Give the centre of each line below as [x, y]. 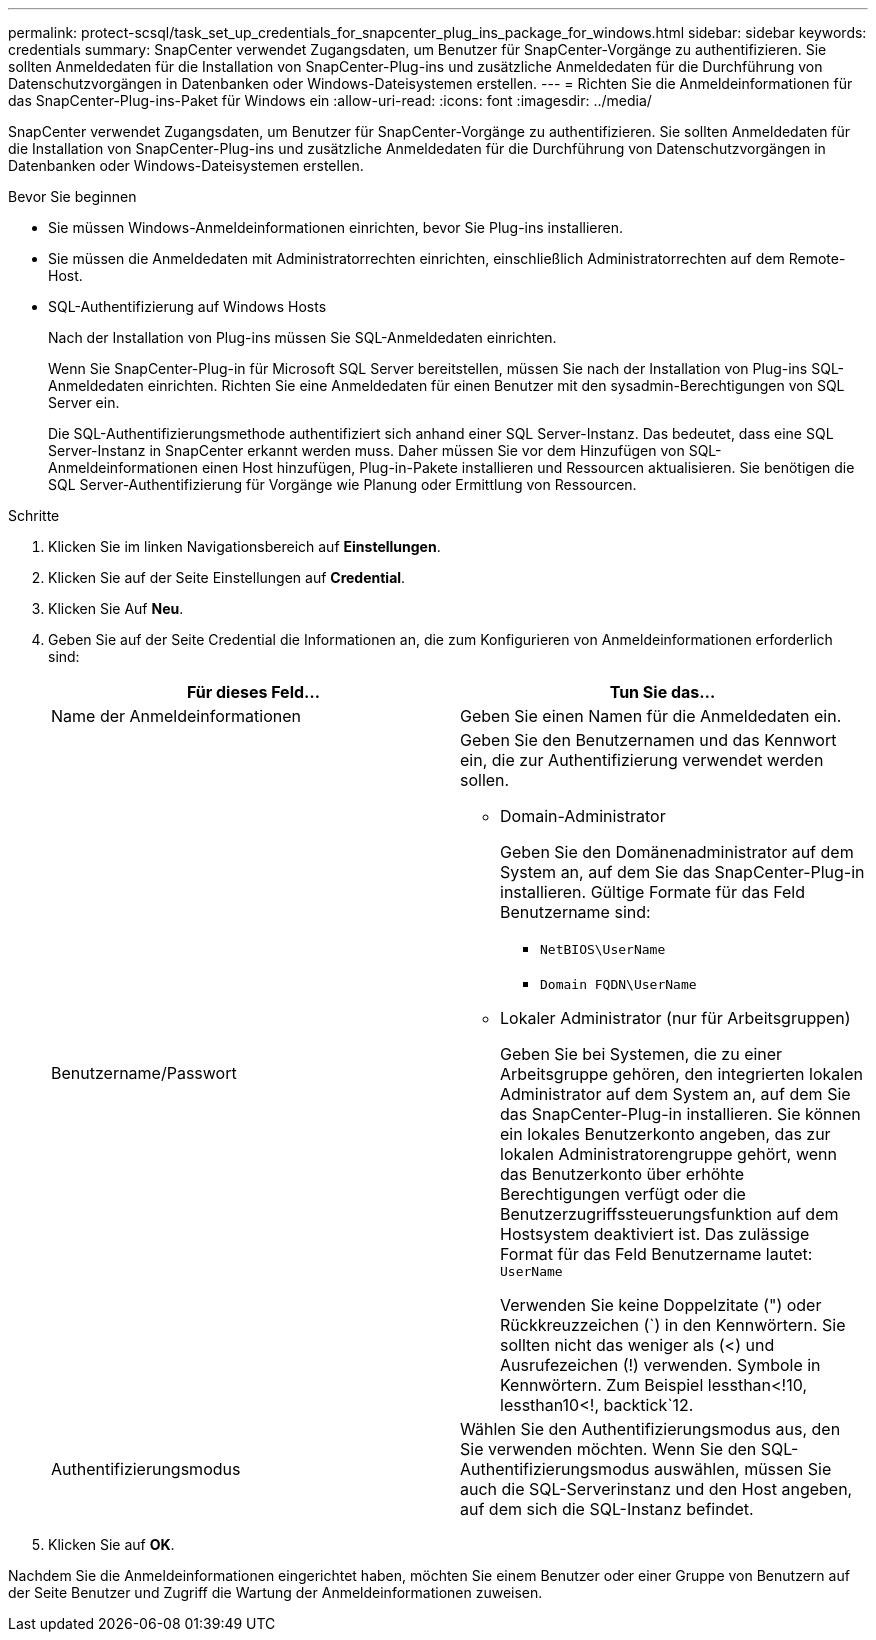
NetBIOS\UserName [603, 949]
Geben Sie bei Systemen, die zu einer [641, 1054]
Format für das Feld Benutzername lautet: [656, 1254]
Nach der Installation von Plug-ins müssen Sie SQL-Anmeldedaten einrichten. [302, 337]
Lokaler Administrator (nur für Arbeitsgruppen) [675, 1018]
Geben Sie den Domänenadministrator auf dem [677, 852]
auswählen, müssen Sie [742, 1469]
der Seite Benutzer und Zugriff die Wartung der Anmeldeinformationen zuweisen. [275, 1592]
